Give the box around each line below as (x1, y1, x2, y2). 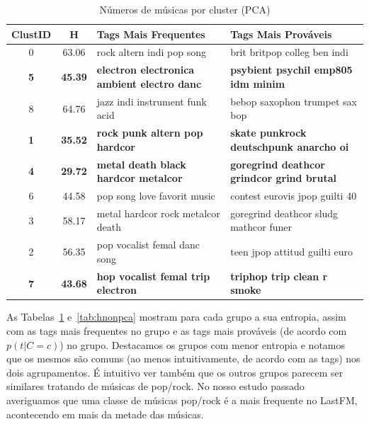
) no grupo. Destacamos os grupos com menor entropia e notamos (59, 337, 346, 352)
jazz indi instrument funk (96, 93, 207, 108)
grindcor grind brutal (230, 171, 336, 185)
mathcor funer (230, 219, 293, 234)
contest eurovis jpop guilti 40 (230, 188, 357, 203)
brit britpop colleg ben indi (230, 45, 348, 59)
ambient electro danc (96, 76, 202, 91)
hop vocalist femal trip (96, 268, 210, 283)
